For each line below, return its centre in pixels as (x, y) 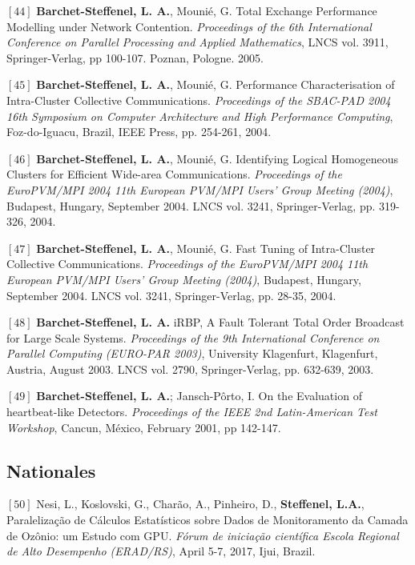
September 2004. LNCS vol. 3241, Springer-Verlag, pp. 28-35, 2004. (171, 295)
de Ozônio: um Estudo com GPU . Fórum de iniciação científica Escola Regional (203, 535)
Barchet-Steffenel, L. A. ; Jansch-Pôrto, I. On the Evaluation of (199, 396)
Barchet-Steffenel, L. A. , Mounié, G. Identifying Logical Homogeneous (218, 158)
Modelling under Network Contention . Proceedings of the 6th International (189, 26)
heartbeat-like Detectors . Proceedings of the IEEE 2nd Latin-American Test (192, 412)
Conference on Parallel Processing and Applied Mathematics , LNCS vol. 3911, (197, 42)
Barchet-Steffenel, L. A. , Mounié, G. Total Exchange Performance (207, 10)
